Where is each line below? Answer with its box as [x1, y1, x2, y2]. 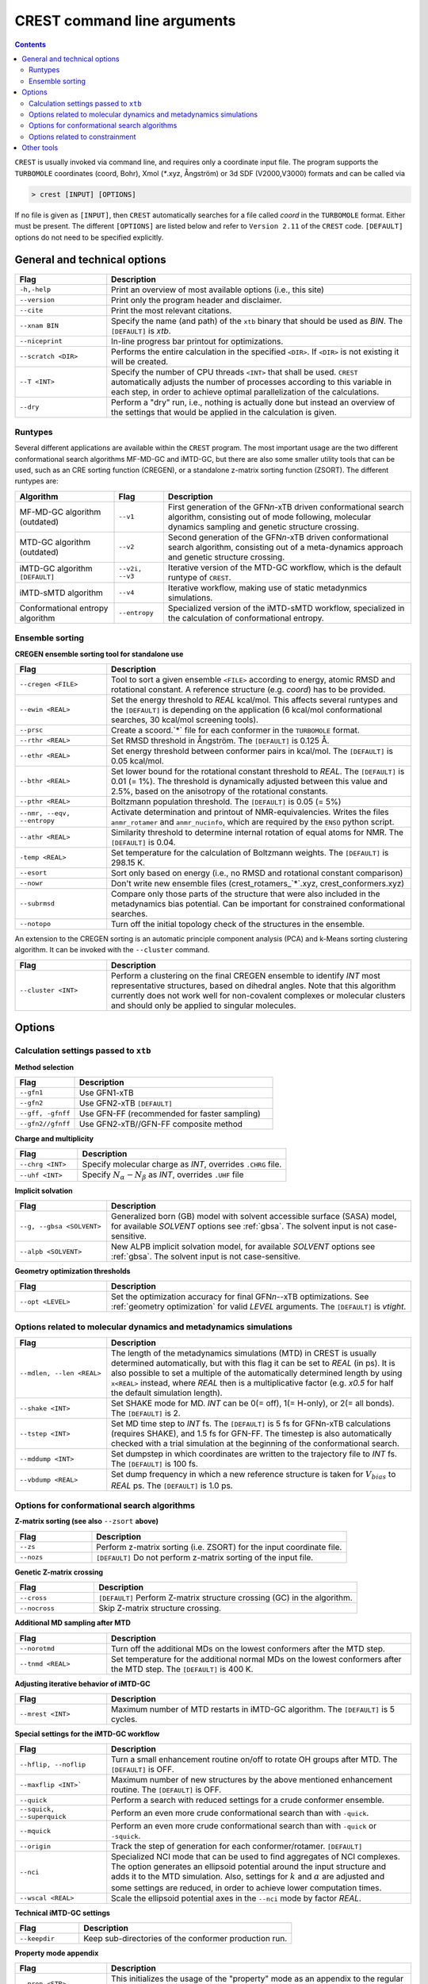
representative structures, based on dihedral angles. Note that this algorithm [111, 980, 396, 991]
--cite [19, 306, 44, 314]
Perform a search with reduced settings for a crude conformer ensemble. [111, 1794, 384, 1805]
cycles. [111, 1713, 138, 1724]
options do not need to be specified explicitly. [14, 233, 164, 242]
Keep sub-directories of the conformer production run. [83, 1933, 288, 1944]
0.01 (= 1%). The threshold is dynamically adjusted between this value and [111, 775, 388, 786]
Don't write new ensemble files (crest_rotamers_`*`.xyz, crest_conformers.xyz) [111, 878, 404, 889]
